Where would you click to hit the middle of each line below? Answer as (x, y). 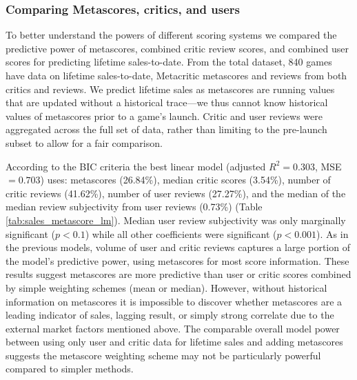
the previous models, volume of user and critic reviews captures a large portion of (178, 247)
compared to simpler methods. (70, 369)
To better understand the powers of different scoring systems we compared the (171, 35)
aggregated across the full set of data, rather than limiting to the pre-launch (166, 129)
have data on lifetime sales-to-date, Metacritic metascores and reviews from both (176, 75)
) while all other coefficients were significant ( (181, 233)
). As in (333, 233)
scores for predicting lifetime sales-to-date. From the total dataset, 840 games (169, 62)
